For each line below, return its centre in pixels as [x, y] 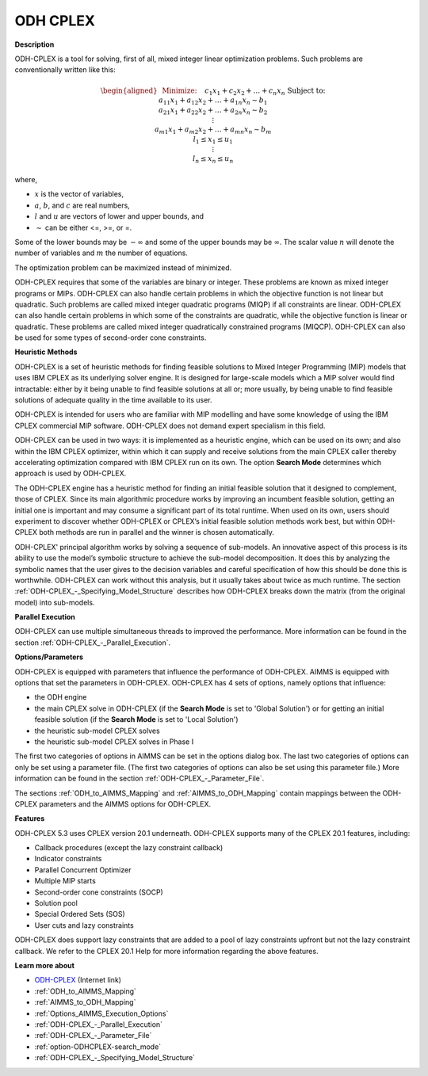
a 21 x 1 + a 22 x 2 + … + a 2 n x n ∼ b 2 [213, 111]
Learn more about [45, 965]
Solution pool [56, 903]
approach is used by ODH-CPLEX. [71, 473]
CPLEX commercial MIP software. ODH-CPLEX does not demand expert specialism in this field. [170, 425]
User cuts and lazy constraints [84, 925]
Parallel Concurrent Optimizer [83, 870]
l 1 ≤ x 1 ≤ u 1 [213, 140]
